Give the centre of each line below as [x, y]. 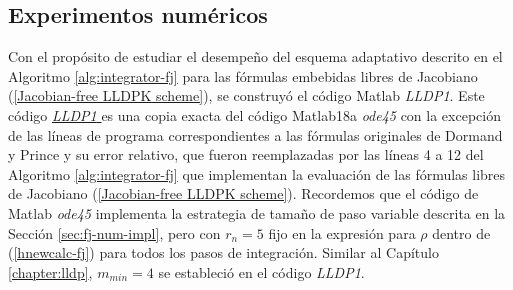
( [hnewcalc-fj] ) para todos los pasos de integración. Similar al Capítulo [223, 252]
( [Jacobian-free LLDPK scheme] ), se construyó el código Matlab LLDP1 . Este [246, 95]
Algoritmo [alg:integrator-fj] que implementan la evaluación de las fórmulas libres [257, 173]
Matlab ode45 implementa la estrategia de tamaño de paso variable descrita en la [257, 212]
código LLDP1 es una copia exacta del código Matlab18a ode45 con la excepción [254, 114]
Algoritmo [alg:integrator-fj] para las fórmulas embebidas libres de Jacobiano [243, 75]
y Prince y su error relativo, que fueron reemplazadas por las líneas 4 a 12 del [246, 154]
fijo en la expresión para [342, 232]
